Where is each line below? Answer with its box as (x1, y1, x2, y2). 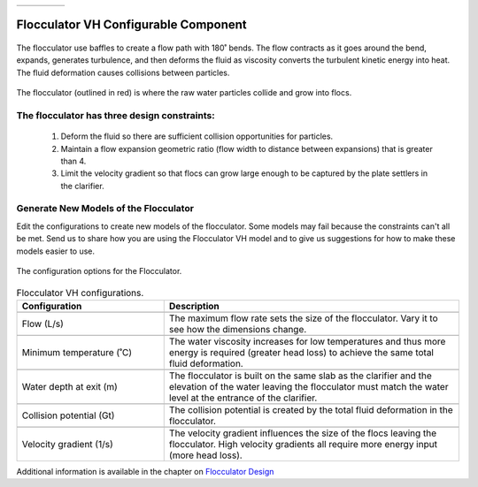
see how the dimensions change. (168, 323, 307, 335)
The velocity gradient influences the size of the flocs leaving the (168, 427, 437, 439)
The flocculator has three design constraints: (16, 109, 216, 121)
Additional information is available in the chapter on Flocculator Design (16, 466, 274, 476)
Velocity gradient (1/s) (21, 438, 114, 450)
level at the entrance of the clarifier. (168, 392, 318, 404)
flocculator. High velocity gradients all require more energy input (168, 438, 438, 450)
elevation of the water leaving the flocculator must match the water (168, 380, 449, 392)
